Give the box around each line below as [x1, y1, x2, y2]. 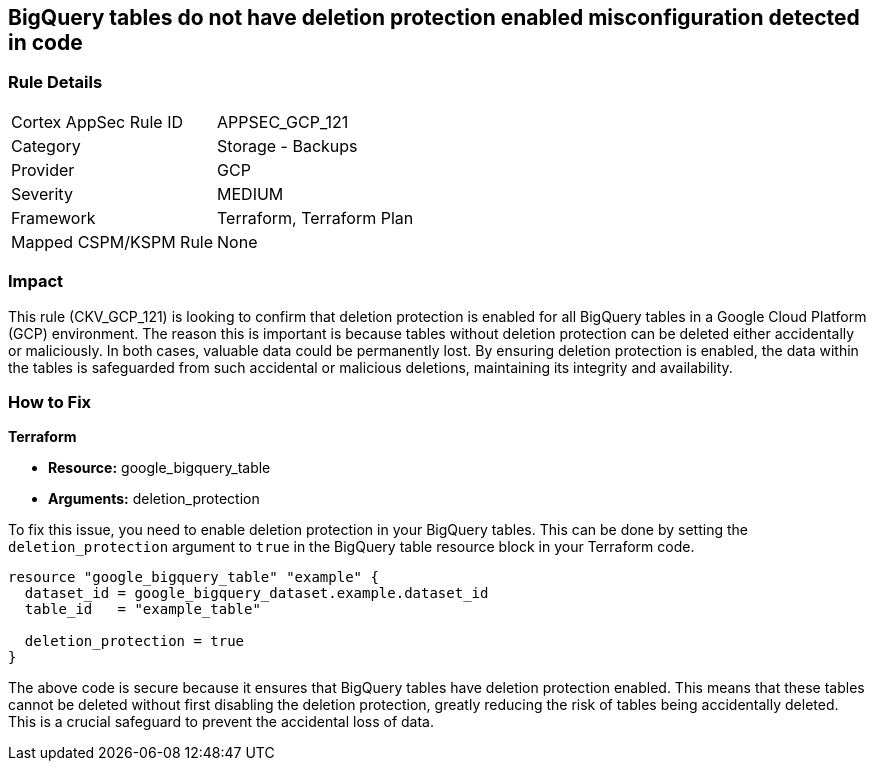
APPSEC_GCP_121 [217, 111, 349, 132]
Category [11, 135, 81, 156]
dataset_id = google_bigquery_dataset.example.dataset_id [24, 585, 489, 602]
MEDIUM [217, 183, 284, 204]
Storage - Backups [217, 135, 358, 156]
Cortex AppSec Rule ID [11, 111, 184, 132]
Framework [11, 207, 96, 228]
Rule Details [8, 72, 103, 93]
